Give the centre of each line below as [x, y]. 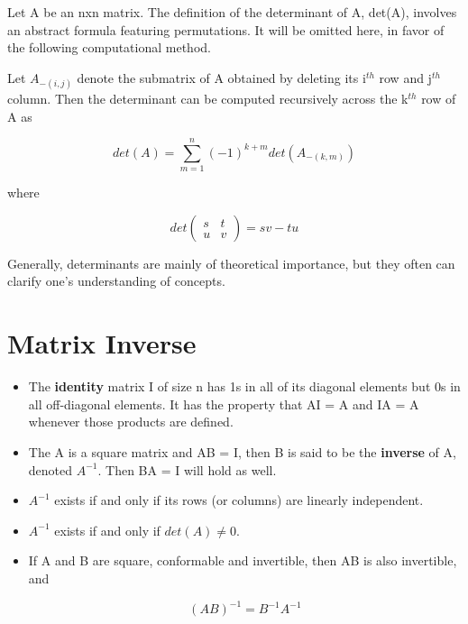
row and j [405, 77]
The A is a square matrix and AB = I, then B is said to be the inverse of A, [242, 451]
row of [439, 98]
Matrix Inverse [102, 343]
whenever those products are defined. [131, 422]
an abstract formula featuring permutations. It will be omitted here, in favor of [226, 29]
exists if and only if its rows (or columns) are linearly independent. [239, 500]
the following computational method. [109, 47]
